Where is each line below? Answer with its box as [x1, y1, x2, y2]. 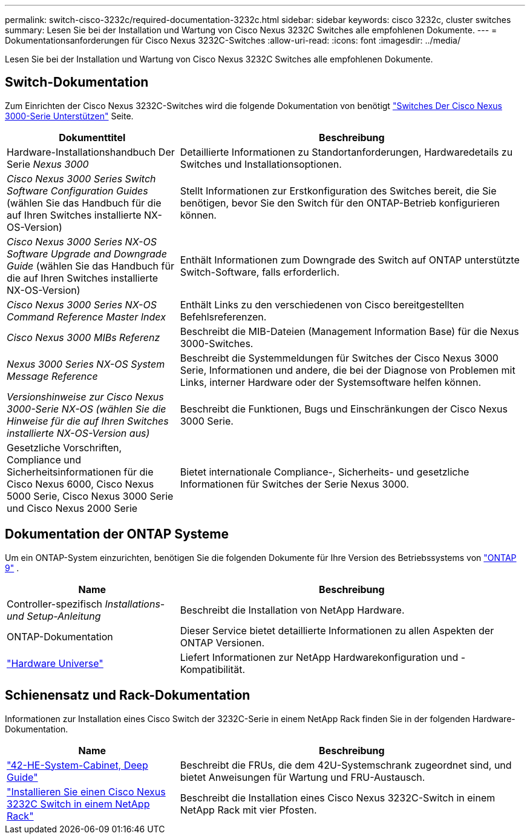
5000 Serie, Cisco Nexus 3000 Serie [7, 489, 174, 502]
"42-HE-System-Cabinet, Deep [7, 758, 148, 771]
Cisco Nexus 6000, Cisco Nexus [7, 477, 154, 490]
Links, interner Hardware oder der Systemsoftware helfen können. [180, 376, 482, 388]
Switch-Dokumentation [5, 75, 149, 90]
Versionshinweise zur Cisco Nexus [7, 390, 164, 403]
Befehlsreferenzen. [180, 310, 267, 323]
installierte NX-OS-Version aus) [7, 426, 150, 439]
